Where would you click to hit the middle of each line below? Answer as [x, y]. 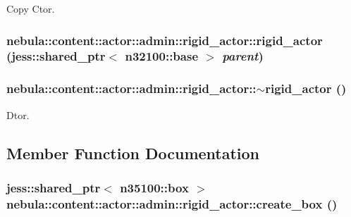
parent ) [243, 56]
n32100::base [162, 56]
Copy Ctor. [31, 8]
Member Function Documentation [133, 153]
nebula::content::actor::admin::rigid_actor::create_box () [172, 203]
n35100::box [154, 187]
